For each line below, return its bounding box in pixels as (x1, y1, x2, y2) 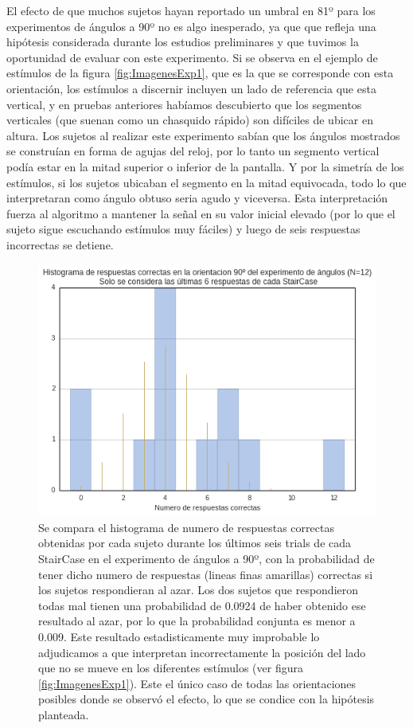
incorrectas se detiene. (6, 236, 114, 252)
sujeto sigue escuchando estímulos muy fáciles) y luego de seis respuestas (6, 221, 360, 237)
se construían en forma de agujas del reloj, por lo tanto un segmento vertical (6, 143, 380, 159)
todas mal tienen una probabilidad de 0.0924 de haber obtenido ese (38, 597, 366, 613)
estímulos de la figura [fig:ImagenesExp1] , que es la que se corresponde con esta (6, 65, 394, 81)
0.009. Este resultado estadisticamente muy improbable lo (38, 628, 320, 644)
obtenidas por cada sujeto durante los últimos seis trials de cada (38, 534, 352, 551)
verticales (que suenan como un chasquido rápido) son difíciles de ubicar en (6, 112, 373, 128)
